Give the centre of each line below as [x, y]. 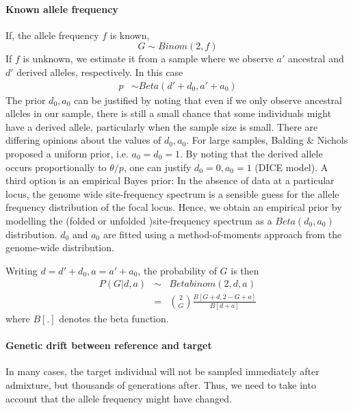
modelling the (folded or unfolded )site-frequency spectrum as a [139, 220]
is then [245, 270]
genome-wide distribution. [60, 247]
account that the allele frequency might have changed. [119, 398]
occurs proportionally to [56, 167]
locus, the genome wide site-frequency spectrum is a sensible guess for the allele [172, 193]
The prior [26, 100]
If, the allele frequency [52, 35]
